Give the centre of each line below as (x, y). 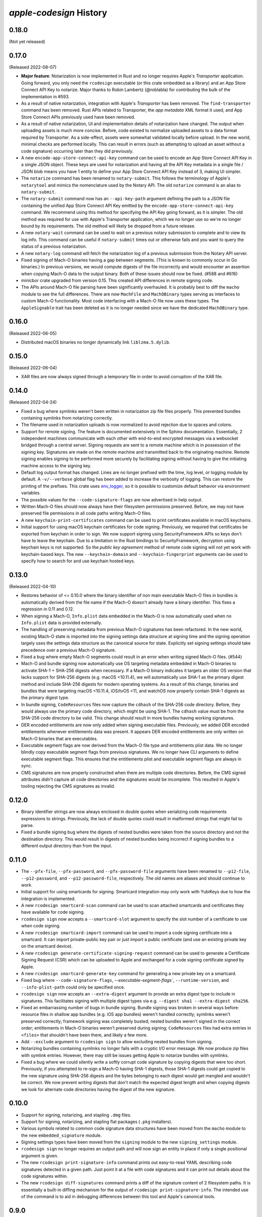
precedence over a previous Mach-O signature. (69, 650)
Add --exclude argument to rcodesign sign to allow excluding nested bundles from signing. (117, 1041)
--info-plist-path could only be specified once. (73, 987)
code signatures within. (44, 1176)
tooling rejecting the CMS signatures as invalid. (68, 786)
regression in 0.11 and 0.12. (48, 609)
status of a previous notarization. (54, 246)
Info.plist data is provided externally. (62, 623)
